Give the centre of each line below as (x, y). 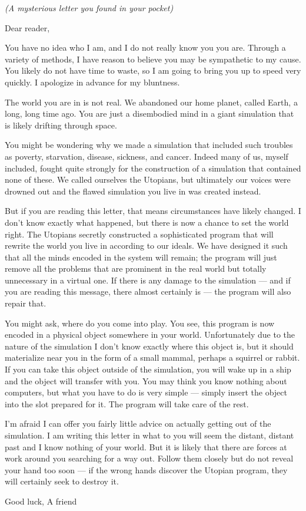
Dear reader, (27, 27)
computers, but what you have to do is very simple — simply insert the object (146, 392)
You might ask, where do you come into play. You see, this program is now (140, 323)
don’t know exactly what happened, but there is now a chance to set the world (147, 222)
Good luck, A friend (41, 501)
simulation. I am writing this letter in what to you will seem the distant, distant (149, 435)
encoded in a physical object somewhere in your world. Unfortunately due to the (150, 334)
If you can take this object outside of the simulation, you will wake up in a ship (148, 369)
